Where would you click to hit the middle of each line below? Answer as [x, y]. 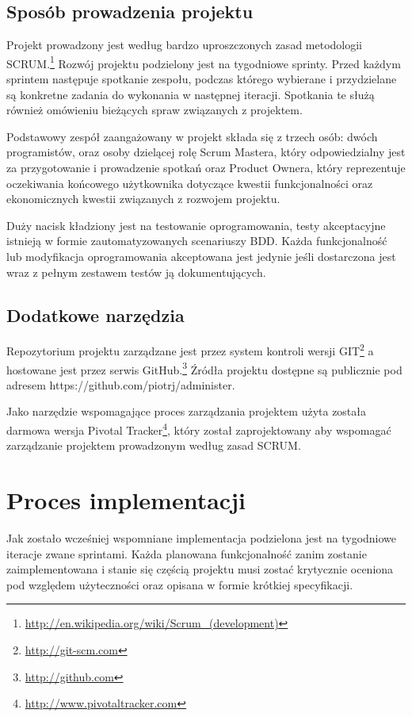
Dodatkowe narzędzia [95, 314]
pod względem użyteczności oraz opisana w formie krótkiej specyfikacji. [180, 584]
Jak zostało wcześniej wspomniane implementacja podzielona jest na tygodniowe [202, 538]
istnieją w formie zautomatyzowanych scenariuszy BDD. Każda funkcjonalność [197, 241]
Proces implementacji [126, 500]
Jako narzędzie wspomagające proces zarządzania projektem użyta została [187, 411]
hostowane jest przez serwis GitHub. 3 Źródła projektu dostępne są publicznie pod [204, 368]
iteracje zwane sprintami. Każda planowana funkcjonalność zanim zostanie [187, 553]
